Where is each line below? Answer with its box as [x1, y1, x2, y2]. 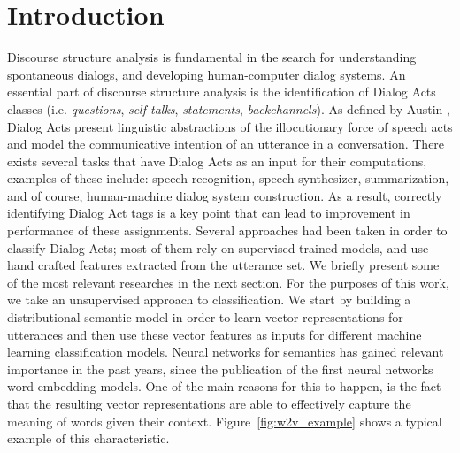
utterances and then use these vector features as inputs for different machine [7, 325, 422, 343]
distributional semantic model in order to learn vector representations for [7, 308, 403, 326]
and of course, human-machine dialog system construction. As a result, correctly [7, 186, 442, 204]
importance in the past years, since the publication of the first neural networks [7, 359, 433, 378]
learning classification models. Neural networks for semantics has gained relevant [7, 342, 444, 361]
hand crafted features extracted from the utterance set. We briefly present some [7, 256, 440, 274]
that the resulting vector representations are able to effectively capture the [7, 395, 411, 412]
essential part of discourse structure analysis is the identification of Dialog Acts [7, 82, 436, 101]
